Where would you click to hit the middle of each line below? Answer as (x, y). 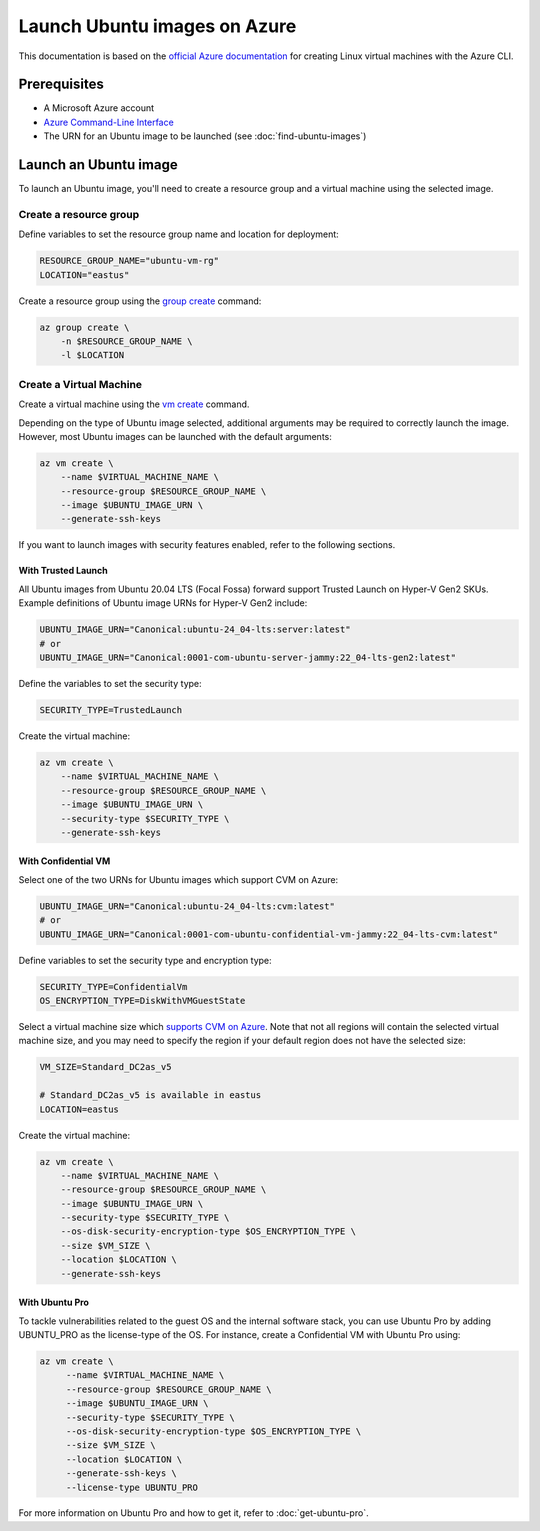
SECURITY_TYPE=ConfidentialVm (113, 986)
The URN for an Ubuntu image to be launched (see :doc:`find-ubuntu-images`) (205, 136)
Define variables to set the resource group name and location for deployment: (178, 234)
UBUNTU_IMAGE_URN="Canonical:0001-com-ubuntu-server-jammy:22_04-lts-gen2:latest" (248, 657)
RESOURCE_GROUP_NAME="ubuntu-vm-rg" (129, 261)
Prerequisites (61, 84)
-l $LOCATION (92, 355)
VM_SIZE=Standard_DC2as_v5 (105, 1067)
